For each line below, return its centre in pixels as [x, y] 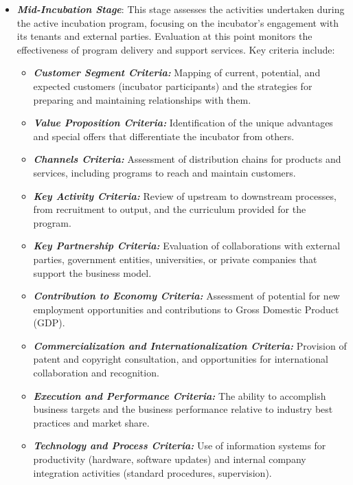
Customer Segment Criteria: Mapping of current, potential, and [177, 72]
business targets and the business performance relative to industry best [183, 409]
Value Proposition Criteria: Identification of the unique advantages [183, 123]
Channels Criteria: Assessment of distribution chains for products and [187, 159]
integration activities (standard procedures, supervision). [152, 472]
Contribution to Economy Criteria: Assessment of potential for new [186, 296]
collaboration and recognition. [96, 373]
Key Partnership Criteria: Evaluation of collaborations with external [187, 246]
